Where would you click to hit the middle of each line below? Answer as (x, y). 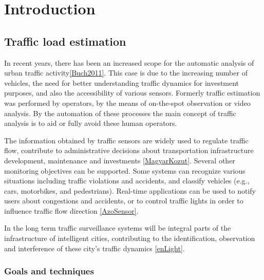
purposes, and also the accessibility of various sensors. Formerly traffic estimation (132, 93)
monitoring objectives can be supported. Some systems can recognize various (125, 170)
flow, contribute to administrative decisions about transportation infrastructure (129, 150)
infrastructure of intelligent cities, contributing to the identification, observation (130, 238)
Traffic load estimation (65, 41)
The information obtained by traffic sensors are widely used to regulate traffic (126, 140)
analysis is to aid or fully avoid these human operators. (91, 123)
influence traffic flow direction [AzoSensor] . (71, 210)
